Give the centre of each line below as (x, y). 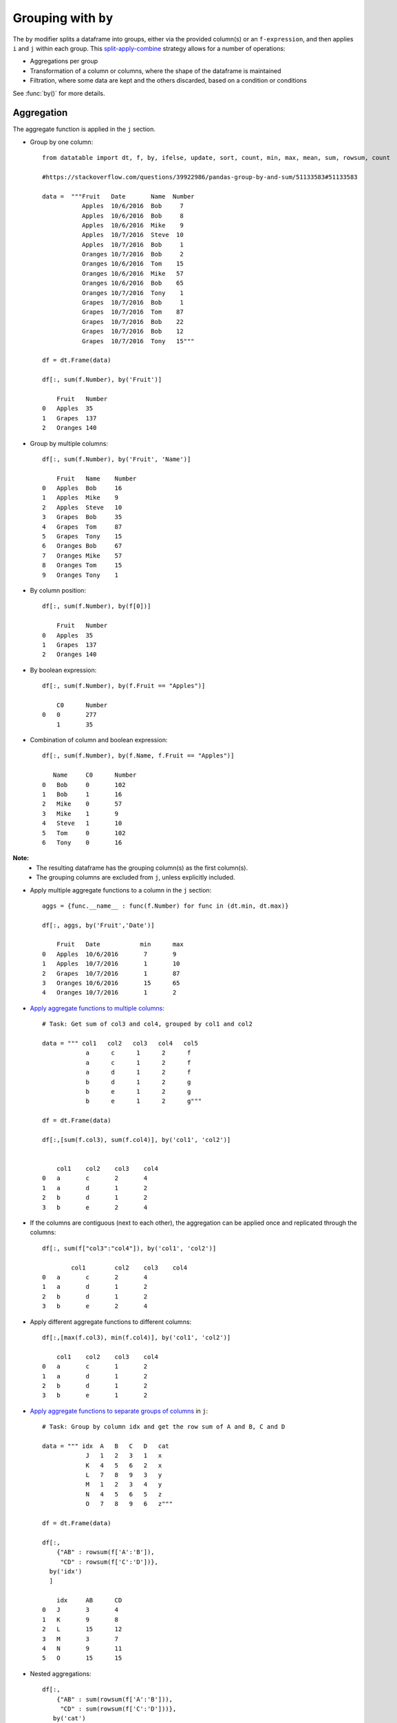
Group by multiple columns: (69, 443)
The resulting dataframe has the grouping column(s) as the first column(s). (142, 868)
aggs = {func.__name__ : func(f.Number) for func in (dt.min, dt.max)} (165, 906)
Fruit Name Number (96, 478)
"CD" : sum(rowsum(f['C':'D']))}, (118, 1709)
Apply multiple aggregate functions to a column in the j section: (121, 890)
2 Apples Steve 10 (82, 507)
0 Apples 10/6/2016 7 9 (109, 954)
